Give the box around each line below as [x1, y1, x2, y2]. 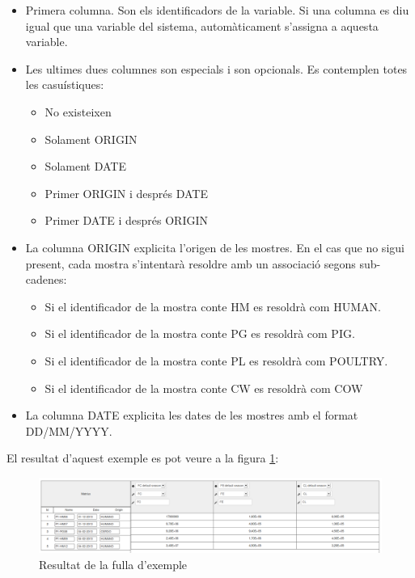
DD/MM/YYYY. [25, 422, 112, 439]
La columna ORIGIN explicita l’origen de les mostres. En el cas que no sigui [25, 238, 404, 255]
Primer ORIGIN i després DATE [44, 184, 209, 201]
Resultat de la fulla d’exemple [39, 556, 188, 573]
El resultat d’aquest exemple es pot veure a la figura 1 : [6, 449, 279, 466]
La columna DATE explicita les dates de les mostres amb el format [25, 407, 358, 424]
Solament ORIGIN [44, 130, 138, 147]
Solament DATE [44, 158, 126, 175]
